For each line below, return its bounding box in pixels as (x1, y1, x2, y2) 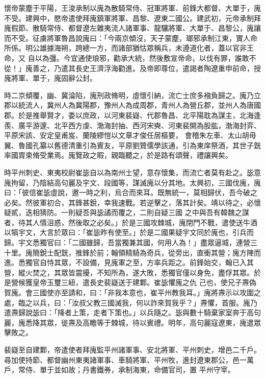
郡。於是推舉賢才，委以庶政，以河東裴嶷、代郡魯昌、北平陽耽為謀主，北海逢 (4, 109, 261, 120)
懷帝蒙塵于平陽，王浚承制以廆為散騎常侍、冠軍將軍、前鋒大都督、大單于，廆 (4, 3, 261, 13)
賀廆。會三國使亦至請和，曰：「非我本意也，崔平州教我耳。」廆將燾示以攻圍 (4, 287, 254, 298)
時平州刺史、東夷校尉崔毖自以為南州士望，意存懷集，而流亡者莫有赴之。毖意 (4, 167, 261, 177)
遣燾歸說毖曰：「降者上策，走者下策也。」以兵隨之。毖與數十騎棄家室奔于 (4, 307, 247, 318)
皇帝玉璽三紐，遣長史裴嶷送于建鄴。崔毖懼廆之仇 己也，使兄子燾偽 (32, 277, 256, 288)
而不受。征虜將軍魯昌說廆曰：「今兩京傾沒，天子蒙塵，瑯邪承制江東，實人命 (4, 32, 257, 43)
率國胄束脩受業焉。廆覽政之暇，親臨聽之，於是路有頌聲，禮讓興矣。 (4, 150, 232, 160)
